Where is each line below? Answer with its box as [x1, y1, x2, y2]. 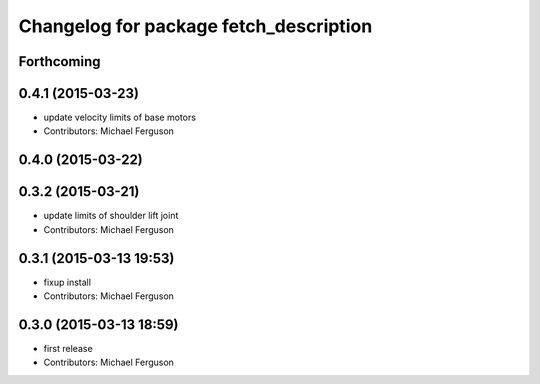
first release [43, 342, 94, 354]
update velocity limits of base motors [43, 111, 197, 124]
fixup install [43, 276, 92, 288]
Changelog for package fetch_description [18, 15, 373, 37]
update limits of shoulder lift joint [43, 210, 179, 222]
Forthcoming [18, 53, 101, 70]
